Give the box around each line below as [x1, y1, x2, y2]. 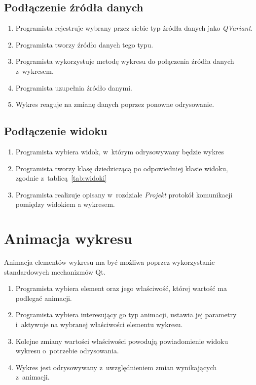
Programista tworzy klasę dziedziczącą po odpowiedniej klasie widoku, [15, 163, 228, 173]
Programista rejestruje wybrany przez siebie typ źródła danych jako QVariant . [15, 23, 253, 33]
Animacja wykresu [4, 228, 133, 248]
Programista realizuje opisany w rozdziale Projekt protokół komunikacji [15, 189, 233, 199]
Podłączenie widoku [4, 123, 108, 139]
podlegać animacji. [15, 292, 72, 303]
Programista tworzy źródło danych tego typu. [15, 39, 153, 49]
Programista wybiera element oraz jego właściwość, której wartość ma [15, 283, 227, 293]
